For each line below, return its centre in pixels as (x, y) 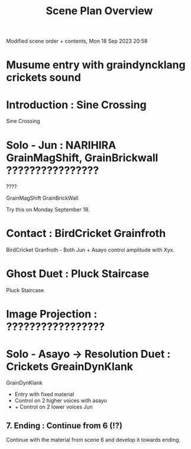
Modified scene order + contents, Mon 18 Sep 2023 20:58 (77, 41)
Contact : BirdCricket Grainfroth (86, 234)
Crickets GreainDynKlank (70, 366)
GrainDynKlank (25, 383)
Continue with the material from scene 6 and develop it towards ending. (93, 440)
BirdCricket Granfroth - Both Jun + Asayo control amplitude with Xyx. (90, 250)
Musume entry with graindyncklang (96, 65)
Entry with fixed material (44, 395)
